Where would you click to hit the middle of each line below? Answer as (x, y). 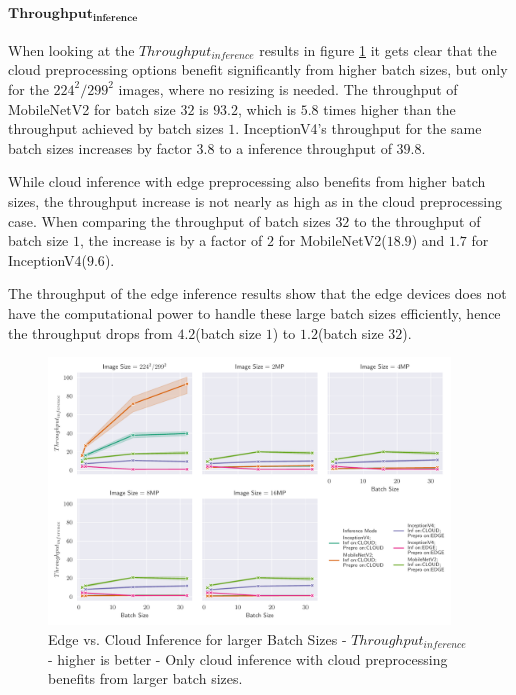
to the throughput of (417, 220)
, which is (267, 108)
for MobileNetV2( (332, 240)
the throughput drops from (90, 332)
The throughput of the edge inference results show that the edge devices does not (257, 293)
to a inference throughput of (305, 147)
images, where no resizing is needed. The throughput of (288, 88)
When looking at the (71, 49)
